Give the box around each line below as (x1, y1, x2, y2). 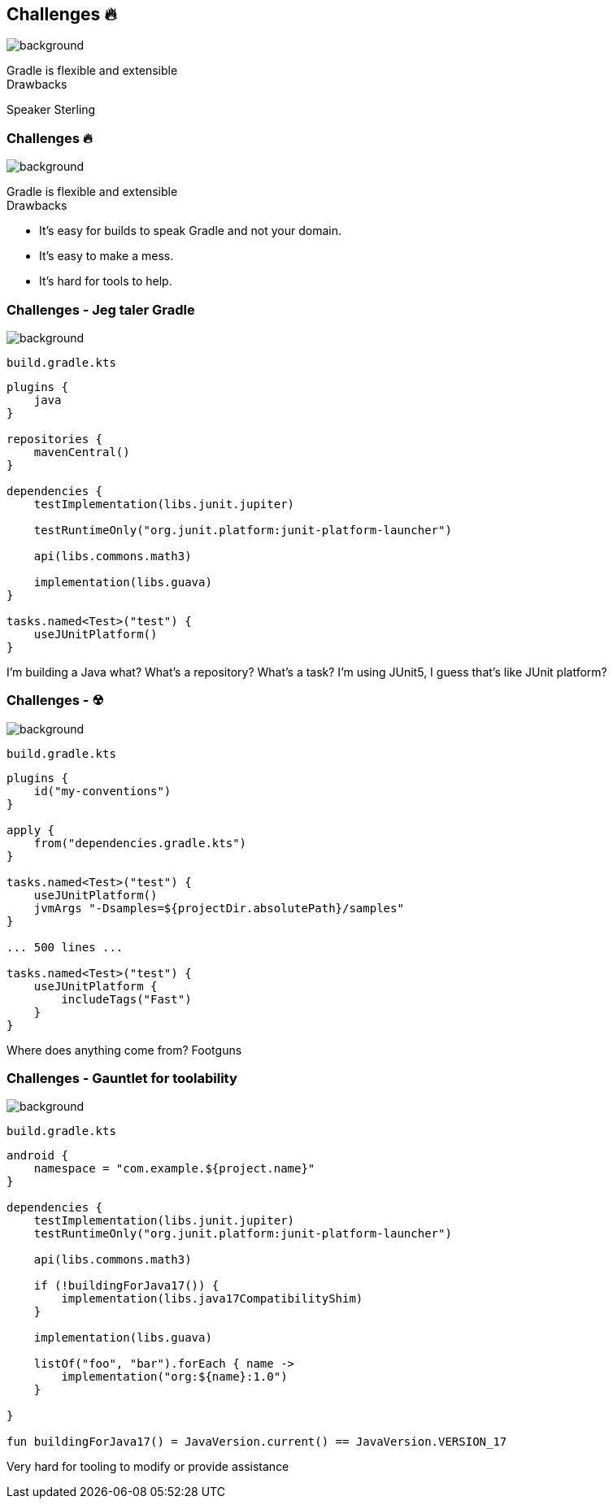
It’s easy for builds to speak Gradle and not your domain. (39, 224, 341, 238)
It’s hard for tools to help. (39, 274, 172, 289)
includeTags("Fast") (61, 992, 192, 1006)
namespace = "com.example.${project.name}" (33, 1162, 315, 1176)
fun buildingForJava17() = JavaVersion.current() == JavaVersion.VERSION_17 (7, 1435, 507, 1449)
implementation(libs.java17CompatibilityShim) (61, 1292, 363, 1306)
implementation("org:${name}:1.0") (61, 1370, 288, 1384)
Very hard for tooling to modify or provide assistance (7, 1459, 289, 1474)
